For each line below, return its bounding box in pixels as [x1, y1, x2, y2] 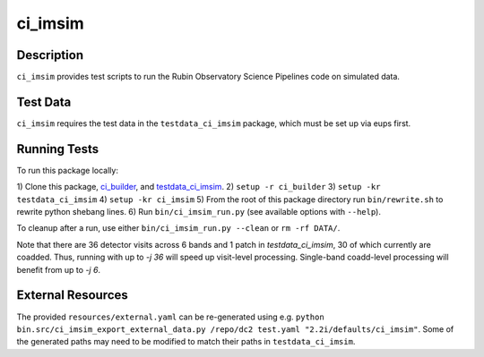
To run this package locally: [16, 165, 118, 175]
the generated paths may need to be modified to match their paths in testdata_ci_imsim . [16, 336, 356, 347]
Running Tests [16, 141, 99, 157]
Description [16, 47, 84, 63]
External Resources [16, 287, 129, 303]
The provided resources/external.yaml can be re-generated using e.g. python [16, 311, 324, 322]
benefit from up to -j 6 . [16, 264, 101, 275]
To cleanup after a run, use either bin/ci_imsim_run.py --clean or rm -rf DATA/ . [16, 223, 341, 234]
